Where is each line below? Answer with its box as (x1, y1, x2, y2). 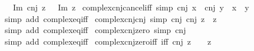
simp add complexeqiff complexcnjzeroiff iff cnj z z (4, 35, 212, 47)
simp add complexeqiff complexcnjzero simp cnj (4, 24, 186, 36)
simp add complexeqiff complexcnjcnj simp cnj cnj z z (4, 12, 217, 24)
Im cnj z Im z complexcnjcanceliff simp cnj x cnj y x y (12, 1, 249, 13)
